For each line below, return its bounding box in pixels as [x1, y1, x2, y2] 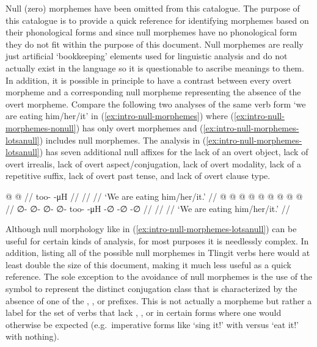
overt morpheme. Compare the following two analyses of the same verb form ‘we [5, 97, 306, 110]
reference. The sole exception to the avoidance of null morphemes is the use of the [5, 270, 313, 283]
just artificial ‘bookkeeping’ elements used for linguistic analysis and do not [5, 49, 288, 62]
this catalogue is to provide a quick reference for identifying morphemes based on [5, 13, 309, 26]
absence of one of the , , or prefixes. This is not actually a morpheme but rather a [5, 294, 312, 307]
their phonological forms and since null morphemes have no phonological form [5, 26, 297, 38]
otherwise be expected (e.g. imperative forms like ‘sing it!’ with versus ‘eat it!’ [5, 318, 299, 331]
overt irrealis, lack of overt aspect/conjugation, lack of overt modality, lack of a [5, 157, 302, 170]
